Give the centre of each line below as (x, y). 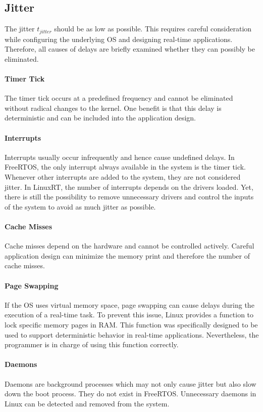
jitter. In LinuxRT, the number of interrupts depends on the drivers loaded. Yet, (129, 187)
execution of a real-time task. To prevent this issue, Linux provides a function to (129, 315)
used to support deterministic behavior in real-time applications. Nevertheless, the (132, 334)
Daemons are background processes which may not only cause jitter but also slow (130, 383)
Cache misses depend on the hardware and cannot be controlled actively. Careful (129, 246)
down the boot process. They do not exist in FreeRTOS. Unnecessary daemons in (130, 394)
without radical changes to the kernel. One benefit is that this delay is (113, 108)
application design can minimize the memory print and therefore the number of (127, 255)
